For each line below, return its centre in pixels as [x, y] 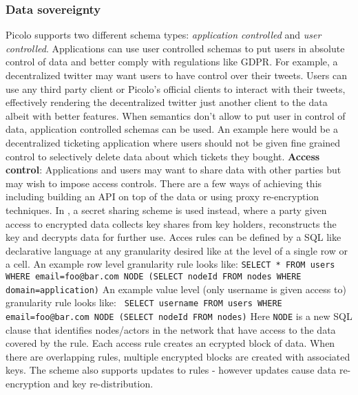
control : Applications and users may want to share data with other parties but [173, 170]
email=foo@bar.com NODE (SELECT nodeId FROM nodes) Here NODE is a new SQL [179, 316]
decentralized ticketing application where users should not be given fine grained [173, 142]
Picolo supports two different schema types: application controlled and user [164, 35]
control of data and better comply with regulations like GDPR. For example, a [172, 62]
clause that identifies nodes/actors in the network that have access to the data [171, 329]
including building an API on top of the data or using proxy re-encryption [162, 196]
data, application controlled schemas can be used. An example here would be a [172, 129]
